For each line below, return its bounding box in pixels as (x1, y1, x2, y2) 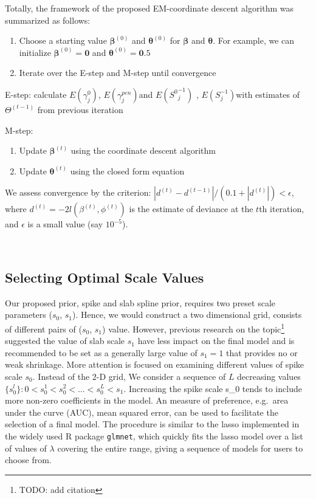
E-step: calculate (5, 88, 67, 100)
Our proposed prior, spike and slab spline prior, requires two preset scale (5, 296, 276, 309)
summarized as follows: (5, 13, 91, 26)
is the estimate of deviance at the (129, 202, 253, 215)
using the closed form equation (70, 164, 185, 177)
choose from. (5, 453, 52, 466)
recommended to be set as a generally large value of (5, 346, 197, 359)
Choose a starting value (19, 34, 107, 47)
